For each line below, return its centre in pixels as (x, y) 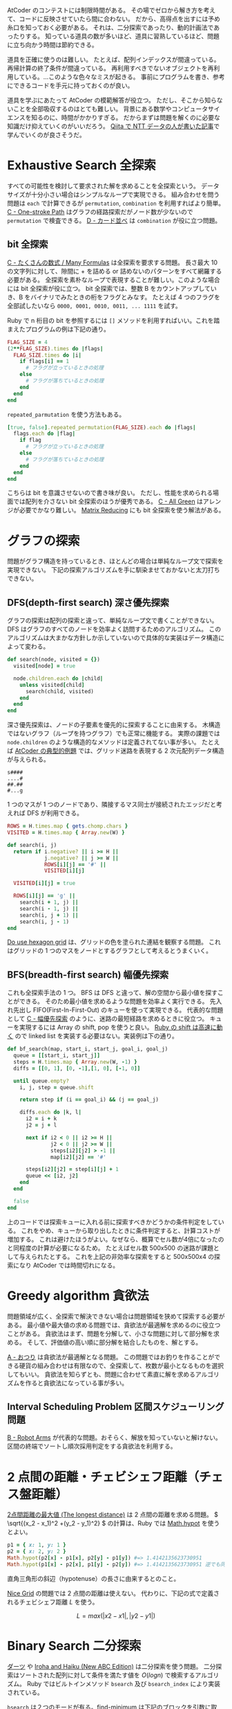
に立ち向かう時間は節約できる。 (52, 45)
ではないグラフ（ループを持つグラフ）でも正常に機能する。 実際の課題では (114, 733)
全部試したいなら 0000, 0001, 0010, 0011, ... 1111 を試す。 (94, 305)
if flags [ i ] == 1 (45, 361)
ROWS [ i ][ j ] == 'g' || (45, 896)
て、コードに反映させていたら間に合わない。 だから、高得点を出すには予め (114, 19)
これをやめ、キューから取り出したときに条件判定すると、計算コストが (120, 1231)
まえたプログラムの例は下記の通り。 (59, 329)
